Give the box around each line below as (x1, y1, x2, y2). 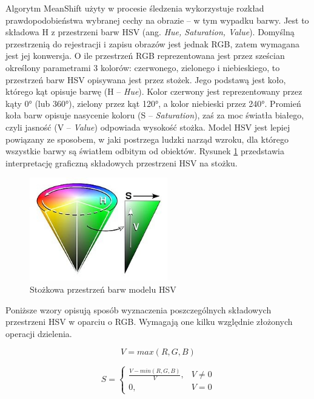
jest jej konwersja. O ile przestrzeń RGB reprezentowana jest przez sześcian (5, 49, 285, 62)
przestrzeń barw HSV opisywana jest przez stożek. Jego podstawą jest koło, (5, 73, 286, 86)
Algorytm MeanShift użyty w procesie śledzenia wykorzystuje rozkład (5, 2, 264, 14)
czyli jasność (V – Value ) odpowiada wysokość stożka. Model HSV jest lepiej (5, 120, 290, 133)
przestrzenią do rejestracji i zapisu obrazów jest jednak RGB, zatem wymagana (5, 37, 300, 50)
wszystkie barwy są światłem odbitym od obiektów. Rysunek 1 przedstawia (5, 145, 285, 157)
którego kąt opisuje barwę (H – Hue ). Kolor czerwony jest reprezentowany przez (5, 85, 302, 98)
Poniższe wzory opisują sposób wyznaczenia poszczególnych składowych (5, 303, 272, 316)
